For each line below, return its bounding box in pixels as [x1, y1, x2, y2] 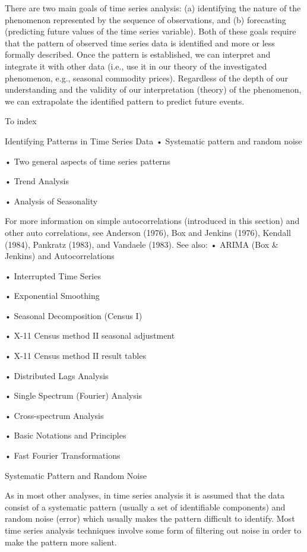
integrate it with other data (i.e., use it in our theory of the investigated [5, 59, 267, 72]
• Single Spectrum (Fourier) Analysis [5, 389, 143, 402]
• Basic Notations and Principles [5, 429, 126, 441]
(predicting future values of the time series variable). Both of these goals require [5, 25, 296, 37]
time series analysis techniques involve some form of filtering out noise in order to [5, 524, 302, 536]
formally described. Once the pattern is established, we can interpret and [5, 48, 271, 61]
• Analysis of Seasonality [5, 194, 98, 207]
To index [5, 115, 37, 127]
